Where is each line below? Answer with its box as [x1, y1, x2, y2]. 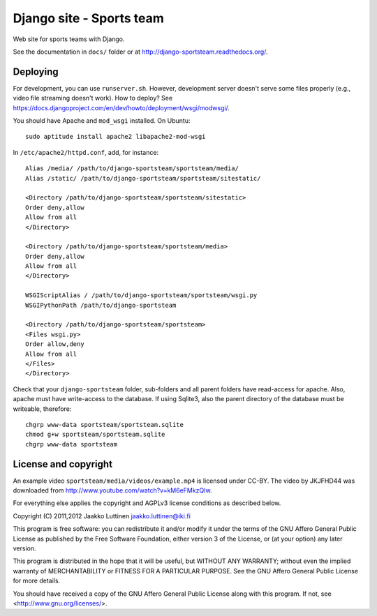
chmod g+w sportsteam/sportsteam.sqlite [25, 430, 165, 439]
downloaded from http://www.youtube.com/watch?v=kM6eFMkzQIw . [13, 486, 212, 495]
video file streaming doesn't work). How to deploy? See [13, 94, 173, 103]
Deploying [13, 66, 59, 77]
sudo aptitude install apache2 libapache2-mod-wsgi [25, 133, 206, 141]
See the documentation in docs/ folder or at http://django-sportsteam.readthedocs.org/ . [13, 47, 268, 56]
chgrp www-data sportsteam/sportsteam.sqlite [25, 421, 184, 428]
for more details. [13, 576, 61, 585]
